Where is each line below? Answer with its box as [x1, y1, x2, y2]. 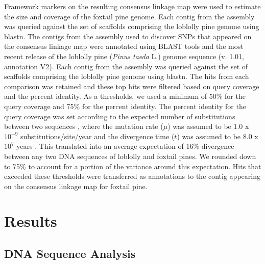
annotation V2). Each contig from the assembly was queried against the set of [4, 61, 248, 71]
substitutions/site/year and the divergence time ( [20, 130, 175, 141]
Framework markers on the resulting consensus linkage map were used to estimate [4, 1, 261, 11]
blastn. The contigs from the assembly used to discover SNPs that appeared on [4, 31, 252, 41]
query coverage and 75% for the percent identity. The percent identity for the [4, 100, 246, 111]
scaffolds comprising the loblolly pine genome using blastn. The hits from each [4, 71, 249, 82]
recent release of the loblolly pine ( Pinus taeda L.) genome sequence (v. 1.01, [4, 50, 244, 61]
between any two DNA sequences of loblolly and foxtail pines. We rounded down [4, 150, 256, 161]
